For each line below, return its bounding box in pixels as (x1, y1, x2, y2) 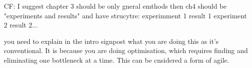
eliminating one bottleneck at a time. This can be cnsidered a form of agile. (4, 54, 230, 65)
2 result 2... (4, 20, 38, 30)
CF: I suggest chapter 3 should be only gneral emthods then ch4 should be (4, 1, 227, 11)
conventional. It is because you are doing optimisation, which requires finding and (4, 45, 248, 55)
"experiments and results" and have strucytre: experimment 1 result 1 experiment (4, 10, 247, 20)
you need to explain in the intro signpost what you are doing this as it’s (4, 36, 219, 46)
